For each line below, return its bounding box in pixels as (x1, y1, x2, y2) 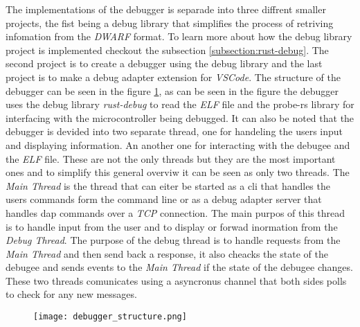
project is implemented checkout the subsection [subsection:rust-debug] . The (6, 42, 329, 57)
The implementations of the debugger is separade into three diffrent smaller (6, 2, 326, 16)
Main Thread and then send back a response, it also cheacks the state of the (6, 246, 328, 260)
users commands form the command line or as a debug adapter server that (6, 192, 322, 206)
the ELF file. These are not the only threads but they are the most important (6, 151, 336, 166)
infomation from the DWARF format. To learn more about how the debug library (6, 29, 352, 44)
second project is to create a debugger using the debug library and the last (6, 56, 323, 71)
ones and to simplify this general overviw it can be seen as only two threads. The (6, 165, 350, 179)
